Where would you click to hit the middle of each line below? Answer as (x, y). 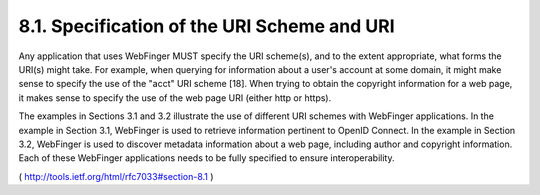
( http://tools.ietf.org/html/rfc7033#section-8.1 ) (116, 176)
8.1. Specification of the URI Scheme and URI (206, 26)
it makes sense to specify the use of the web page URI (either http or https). (175, 97)
